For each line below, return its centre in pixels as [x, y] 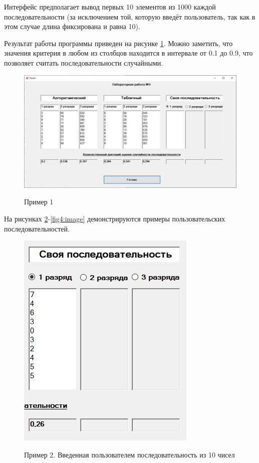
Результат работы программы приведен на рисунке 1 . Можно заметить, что [118, 43]
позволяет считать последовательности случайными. [84, 62]
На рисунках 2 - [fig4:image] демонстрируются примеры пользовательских [115, 218]
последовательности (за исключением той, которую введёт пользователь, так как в [130, 16]
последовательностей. [37, 228]
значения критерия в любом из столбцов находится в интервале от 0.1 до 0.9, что [128, 53]
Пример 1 [39, 202]
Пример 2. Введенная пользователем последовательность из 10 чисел [129, 454]
